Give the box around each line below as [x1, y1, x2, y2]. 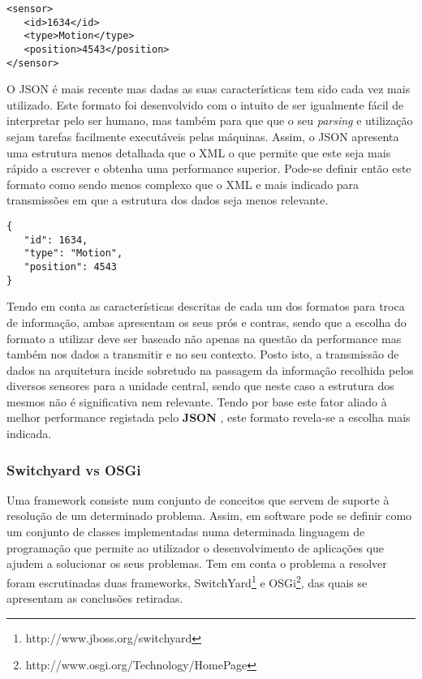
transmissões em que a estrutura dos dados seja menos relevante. [6, 191, 329, 208]
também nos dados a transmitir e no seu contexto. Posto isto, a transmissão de [6, 346, 399, 363]
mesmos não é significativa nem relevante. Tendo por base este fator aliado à [6, 393, 387, 410]
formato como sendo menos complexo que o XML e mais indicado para [6, 175, 360, 192]
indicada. [6, 425, 52, 442]
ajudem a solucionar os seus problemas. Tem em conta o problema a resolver [6, 555, 387, 572]
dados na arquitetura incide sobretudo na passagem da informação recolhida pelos [6, 361, 414, 378]
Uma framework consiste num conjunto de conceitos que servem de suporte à [6, 491, 390, 508]
